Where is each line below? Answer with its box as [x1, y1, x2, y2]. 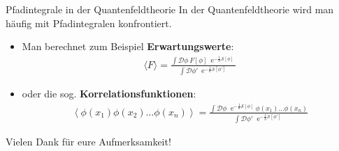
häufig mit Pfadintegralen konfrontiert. [6, 15, 172, 30]
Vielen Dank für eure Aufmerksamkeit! [6, 134, 171, 148]
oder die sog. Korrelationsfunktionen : [22, 86, 196, 101]
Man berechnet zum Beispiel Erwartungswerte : [22, 39, 234, 54]
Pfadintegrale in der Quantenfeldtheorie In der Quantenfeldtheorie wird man [6, 2, 334, 16]
